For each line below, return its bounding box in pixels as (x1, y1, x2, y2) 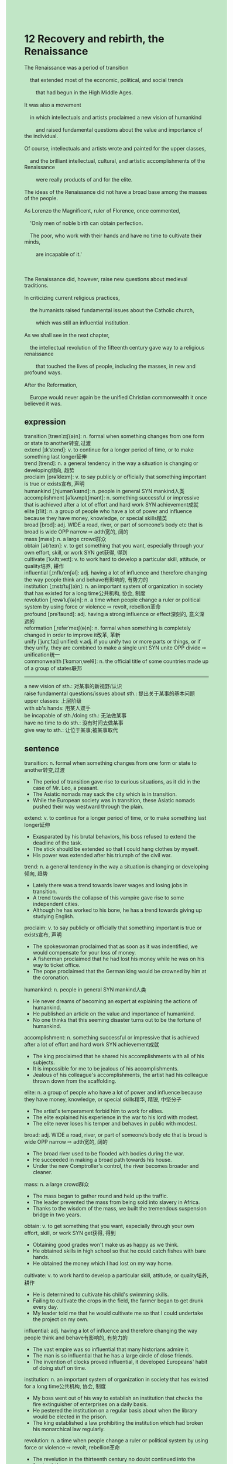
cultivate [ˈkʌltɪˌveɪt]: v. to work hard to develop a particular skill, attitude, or (24, 555, 206, 562)
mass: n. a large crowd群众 (24, 1181, 90, 1188)
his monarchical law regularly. (32, 1425, 105, 1432)
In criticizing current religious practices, (24, 294, 121, 301)
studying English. (32, 912, 75, 919)
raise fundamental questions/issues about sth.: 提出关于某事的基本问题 (24, 690, 195, 697)
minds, (24, 238, 40, 245)
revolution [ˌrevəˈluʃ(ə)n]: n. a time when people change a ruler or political (24, 596, 201, 603)
